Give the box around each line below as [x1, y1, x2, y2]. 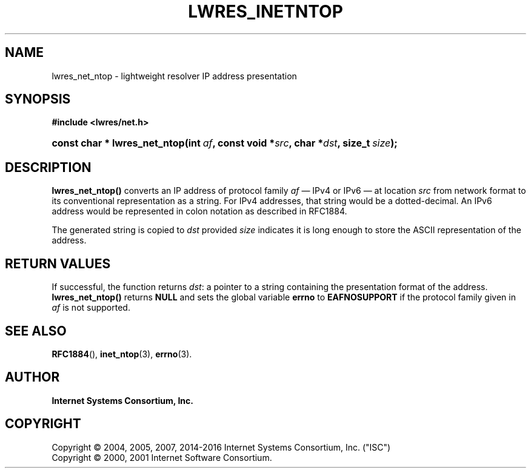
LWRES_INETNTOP [188, 1, 343, 22]
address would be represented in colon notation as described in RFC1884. [52, 206, 347, 217]
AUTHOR [5, 369, 60, 385]
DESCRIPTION [5, 159, 92, 175]
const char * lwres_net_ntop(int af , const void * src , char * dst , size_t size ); [52, 137, 398, 150]
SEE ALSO [5, 323, 67, 339]
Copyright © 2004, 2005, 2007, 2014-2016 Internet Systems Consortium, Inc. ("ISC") [52, 442, 391, 452]
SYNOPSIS [5, 91, 71, 107]
